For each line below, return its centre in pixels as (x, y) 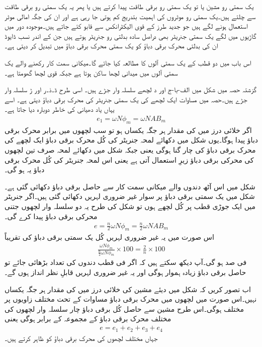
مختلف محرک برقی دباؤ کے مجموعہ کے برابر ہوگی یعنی (88, 319)
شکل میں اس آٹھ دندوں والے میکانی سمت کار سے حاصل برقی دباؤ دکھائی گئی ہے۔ (130, 186)
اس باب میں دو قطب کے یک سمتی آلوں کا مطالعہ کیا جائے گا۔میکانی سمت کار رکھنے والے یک (128, 62)
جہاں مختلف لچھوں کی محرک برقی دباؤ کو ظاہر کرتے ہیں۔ (81, 338)
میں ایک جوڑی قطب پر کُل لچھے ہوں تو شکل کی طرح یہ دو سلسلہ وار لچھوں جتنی (130, 206)
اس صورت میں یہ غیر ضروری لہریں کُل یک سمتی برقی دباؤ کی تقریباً (109, 237)
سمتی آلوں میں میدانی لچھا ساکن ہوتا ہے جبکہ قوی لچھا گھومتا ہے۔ (91, 72)
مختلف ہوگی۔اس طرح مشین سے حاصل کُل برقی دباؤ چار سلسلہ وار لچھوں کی (124, 308)
